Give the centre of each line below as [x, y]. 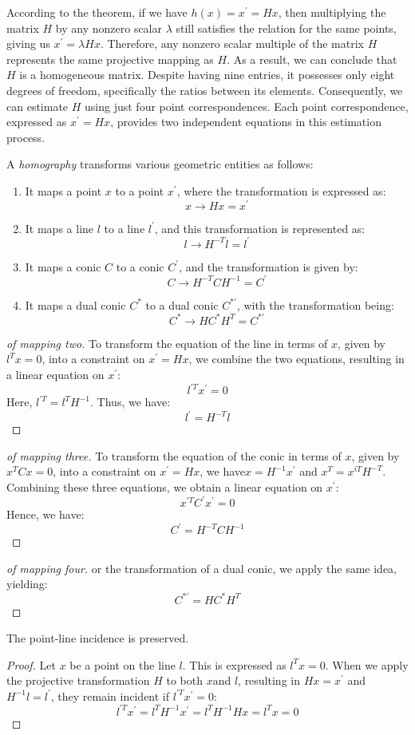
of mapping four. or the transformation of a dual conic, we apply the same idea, [202, 568]
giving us [28, 43]
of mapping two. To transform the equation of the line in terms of [167, 343]
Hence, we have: [45, 514]
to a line [125, 228]
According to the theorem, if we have [97, 12]
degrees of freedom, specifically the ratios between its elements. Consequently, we [205, 90]
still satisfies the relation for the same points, [286, 28]
